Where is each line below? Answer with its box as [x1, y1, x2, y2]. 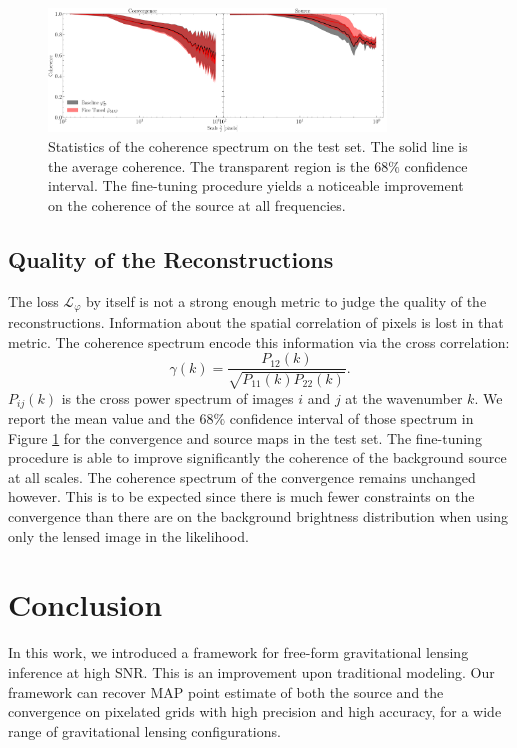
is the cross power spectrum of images [61, 387, 294, 408]
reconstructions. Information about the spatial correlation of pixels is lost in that [8, 311, 504, 332]
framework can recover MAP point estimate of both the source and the [8, 681, 444, 702]
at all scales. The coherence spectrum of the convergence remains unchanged [8, 466, 476, 487]
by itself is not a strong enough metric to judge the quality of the [86, 290, 487, 311]
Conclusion [8, 584, 163, 625]
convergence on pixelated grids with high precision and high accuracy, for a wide [8, 701, 502, 722]
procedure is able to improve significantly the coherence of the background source [8, 447, 507, 468]
